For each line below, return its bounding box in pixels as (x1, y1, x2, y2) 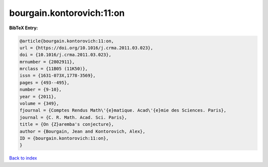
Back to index (9, 155, 37, 161)
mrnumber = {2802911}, (19, 59, 75, 65)
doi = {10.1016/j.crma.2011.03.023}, (19, 52, 112, 58)
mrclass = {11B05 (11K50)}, (19, 66, 88, 72)
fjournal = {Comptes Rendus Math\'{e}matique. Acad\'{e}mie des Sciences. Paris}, (19, 107, 227, 113)
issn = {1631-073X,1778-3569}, (19, 73, 96, 79)
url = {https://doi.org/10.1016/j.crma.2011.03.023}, (19, 45, 153, 51)
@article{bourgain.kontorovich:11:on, (19, 38, 114, 44)
